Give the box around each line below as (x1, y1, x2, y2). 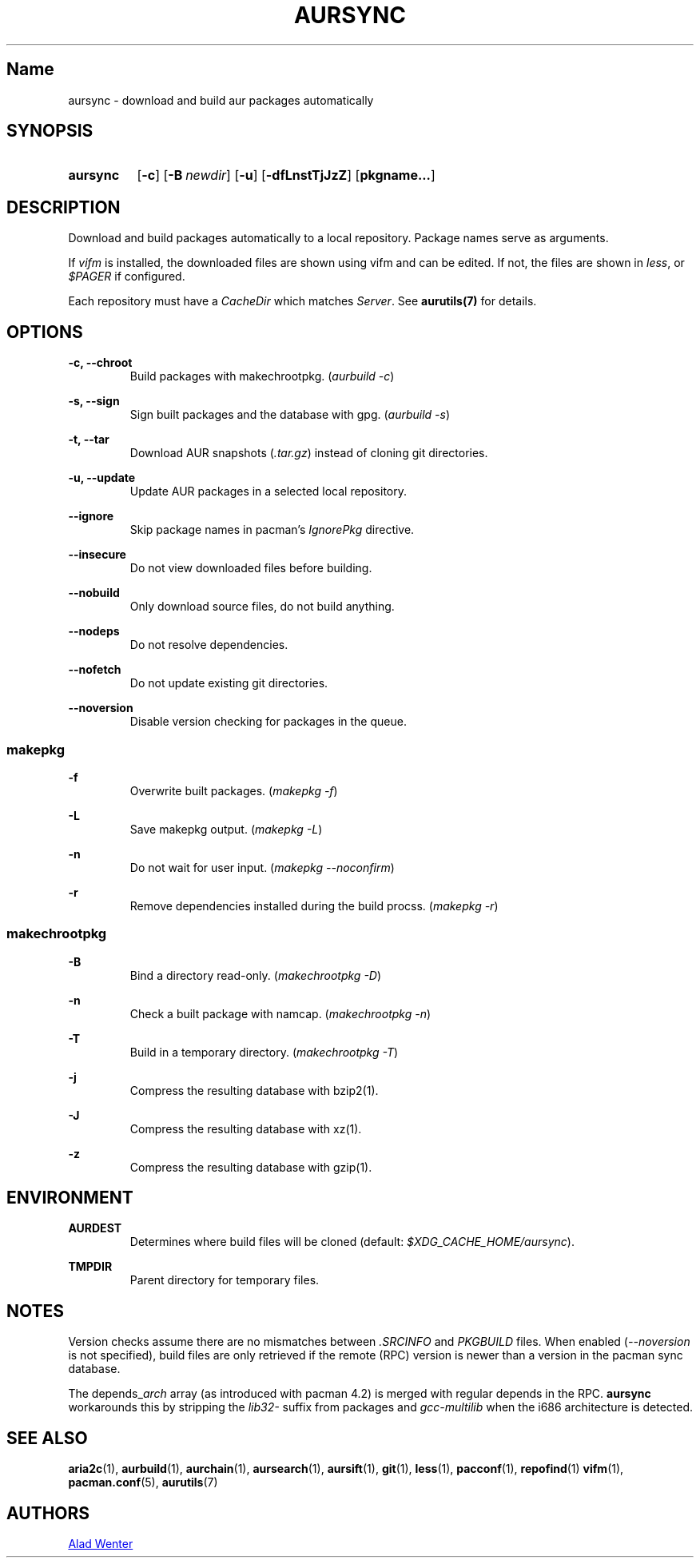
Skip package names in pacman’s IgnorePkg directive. (129, 523, 415, 537)
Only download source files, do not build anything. (129, 599, 395, 614)
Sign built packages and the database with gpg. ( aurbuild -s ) (129, 408, 451, 422)
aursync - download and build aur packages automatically (68, 93, 374, 107)
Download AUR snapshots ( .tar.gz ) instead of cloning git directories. (129, 446, 488, 460)
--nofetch (68, 663, 121, 677)
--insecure (68, 547, 126, 562)
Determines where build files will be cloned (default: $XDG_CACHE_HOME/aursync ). (129, 1235, 575, 1249)
